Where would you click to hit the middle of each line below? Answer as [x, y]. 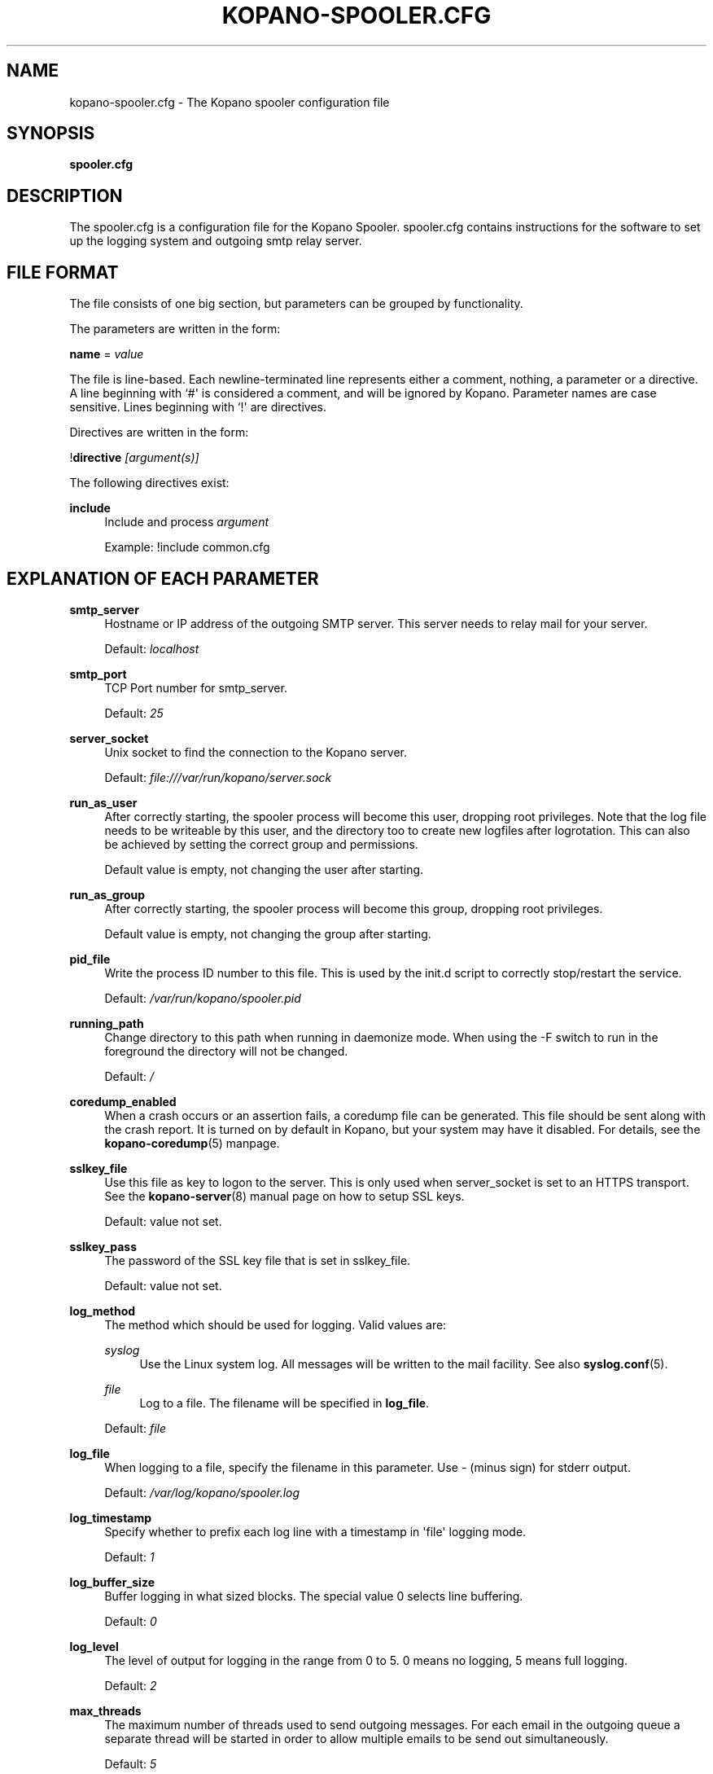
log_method [103, 1311]
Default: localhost [152, 648]
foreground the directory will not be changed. [226, 1051]
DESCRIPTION [65, 195]
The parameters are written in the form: [175, 329]
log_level [94, 1646]
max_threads [105, 1710]
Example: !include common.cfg [187, 547]
